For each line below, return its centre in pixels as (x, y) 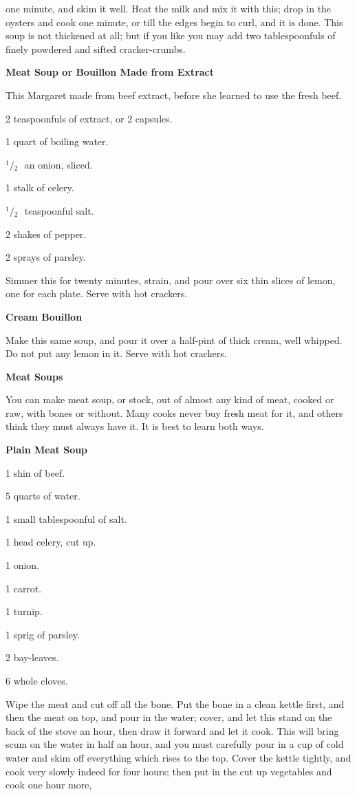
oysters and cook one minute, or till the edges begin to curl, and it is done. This (174, 22)
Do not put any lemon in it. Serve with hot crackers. (116, 353)
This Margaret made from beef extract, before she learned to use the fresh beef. (174, 95)
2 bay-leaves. (32, 657)
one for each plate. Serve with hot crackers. (97, 293)
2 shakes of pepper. (46, 234)
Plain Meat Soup (47, 450)
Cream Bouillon (44, 316)
